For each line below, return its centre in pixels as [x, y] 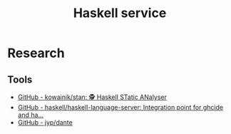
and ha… [31, 115]
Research [36, 53]
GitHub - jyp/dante [45, 122]
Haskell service [120, 13]
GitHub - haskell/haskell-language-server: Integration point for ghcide [120, 107]
